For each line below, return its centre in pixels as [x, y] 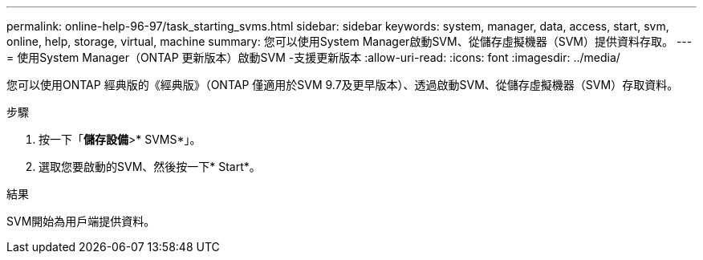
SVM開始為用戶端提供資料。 [81, 221]
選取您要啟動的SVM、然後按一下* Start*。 [150, 167]
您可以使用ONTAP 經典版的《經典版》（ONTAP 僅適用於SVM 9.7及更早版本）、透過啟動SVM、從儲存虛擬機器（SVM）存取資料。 [343, 85]
